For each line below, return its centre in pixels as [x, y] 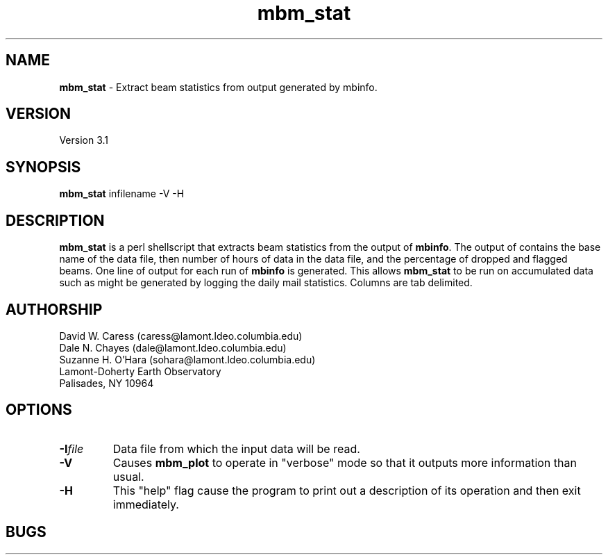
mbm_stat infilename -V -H [122, 194]
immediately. [146, 504]
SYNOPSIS [43, 167]
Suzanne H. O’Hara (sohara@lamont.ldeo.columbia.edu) [187, 359]
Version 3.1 [84, 140]
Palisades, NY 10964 [107, 383]
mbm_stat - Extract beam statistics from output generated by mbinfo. [218, 87]
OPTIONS [39, 410]
